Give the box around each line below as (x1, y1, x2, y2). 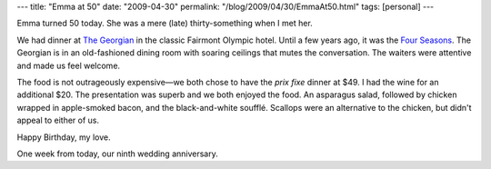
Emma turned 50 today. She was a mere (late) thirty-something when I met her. (16, 18, 313, 29)
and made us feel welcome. (16, 60, 121, 71)
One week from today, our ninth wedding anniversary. (16, 148, 218, 159)
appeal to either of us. (16, 114, 100, 126)
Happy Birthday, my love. (16, 132, 111, 143)
